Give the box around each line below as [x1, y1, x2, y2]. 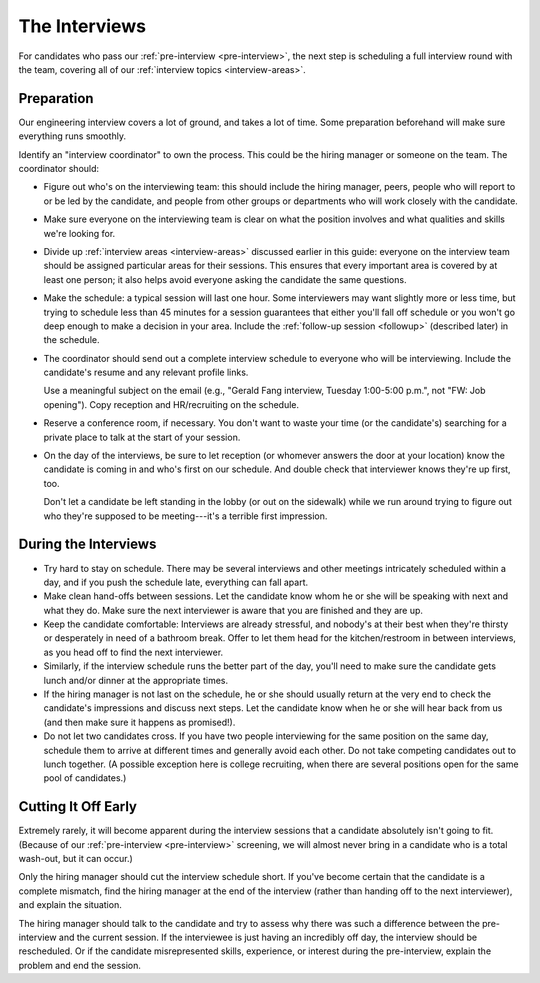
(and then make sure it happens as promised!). [43, 716, 236, 728]
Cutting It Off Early [18, 798, 138, 815]
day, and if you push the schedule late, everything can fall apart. [43, 576, 309, 588]
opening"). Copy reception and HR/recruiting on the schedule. [43, 398, 300, 410]
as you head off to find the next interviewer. [43, 646, 224, 658]
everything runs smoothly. [18, 130, 127, 142]
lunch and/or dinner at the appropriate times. [43, 674, 229, 686]
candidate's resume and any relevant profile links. [43, 366, 249, 379]
